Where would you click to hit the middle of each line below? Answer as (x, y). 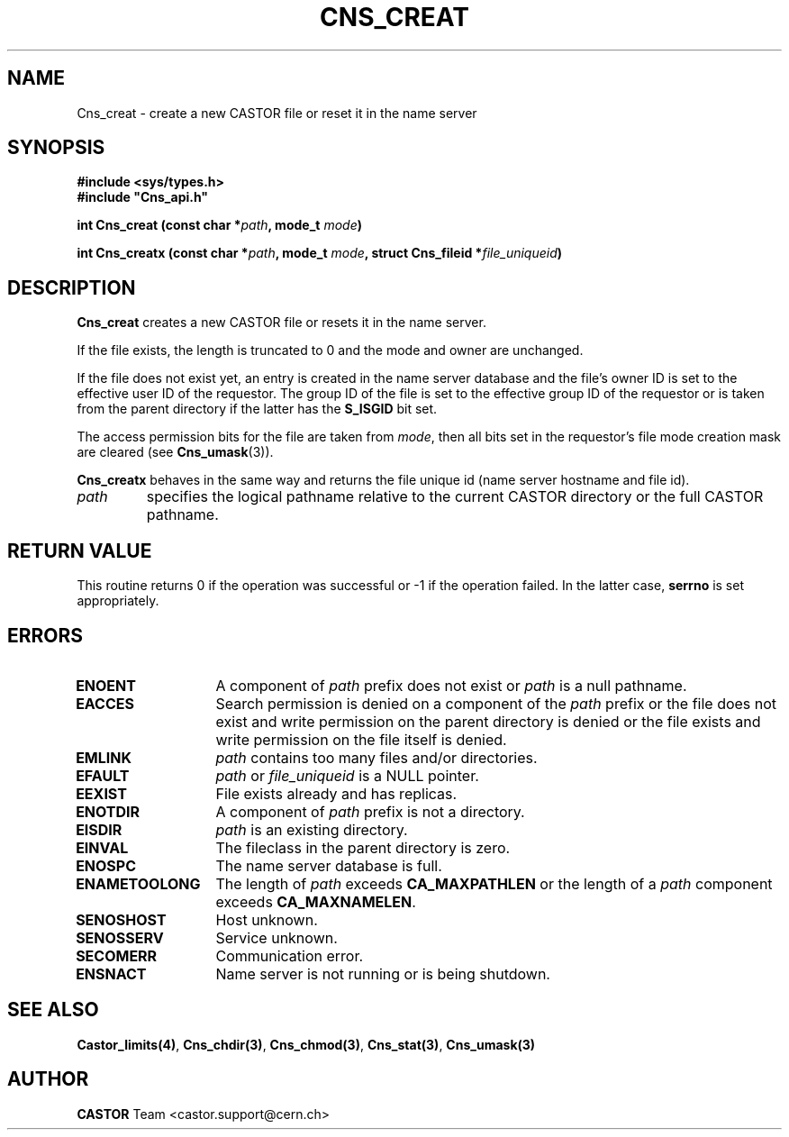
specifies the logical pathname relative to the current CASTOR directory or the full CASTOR (455, 497)
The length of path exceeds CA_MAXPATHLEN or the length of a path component (494, 883)
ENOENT (106, 685)
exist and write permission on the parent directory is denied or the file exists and (488, 721)
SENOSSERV (120, 937)
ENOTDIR (108, 811)
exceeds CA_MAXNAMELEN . (316, 901)
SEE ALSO (53, 1010)
